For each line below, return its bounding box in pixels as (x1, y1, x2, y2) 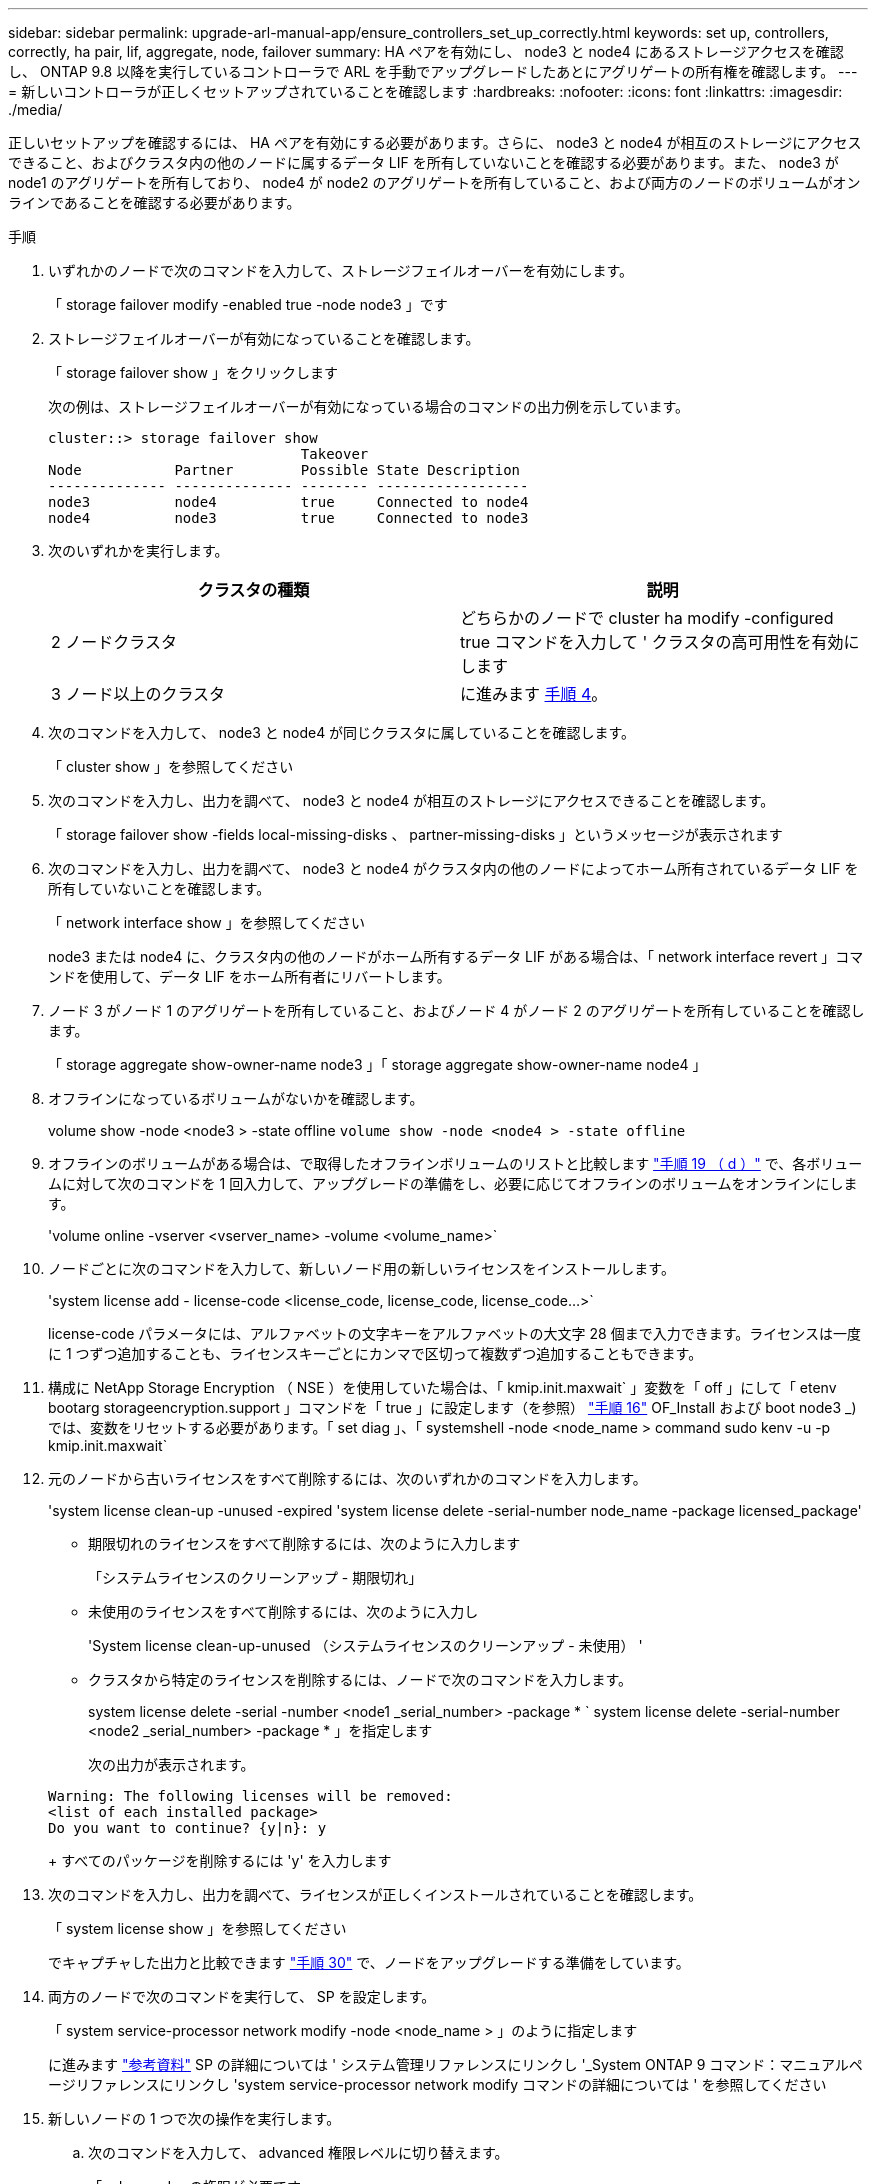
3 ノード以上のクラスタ (51, 684, 226, 704)
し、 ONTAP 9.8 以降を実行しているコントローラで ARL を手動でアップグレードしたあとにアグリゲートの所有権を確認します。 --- (8, 63, 858, 80)
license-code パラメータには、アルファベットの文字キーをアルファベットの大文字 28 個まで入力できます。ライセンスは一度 (48, 1325, 861, 1342)
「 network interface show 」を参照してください (48, 914, 365, 931)
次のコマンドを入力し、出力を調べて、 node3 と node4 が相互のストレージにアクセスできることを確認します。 (48, 792, 775, 809)
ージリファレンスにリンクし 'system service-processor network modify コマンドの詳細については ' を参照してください (48, 2076, 827, 2093)
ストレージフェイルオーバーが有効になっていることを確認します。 (48, 330, 480, 347)
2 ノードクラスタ (51, 632, 177, 652)
